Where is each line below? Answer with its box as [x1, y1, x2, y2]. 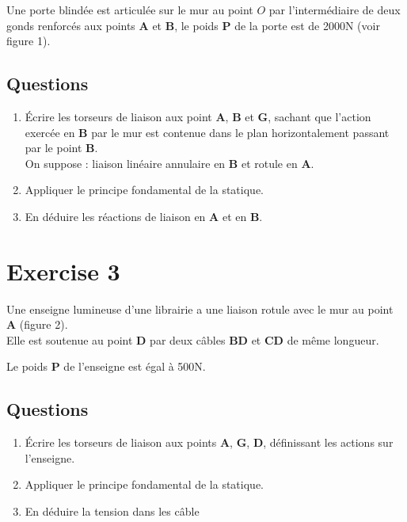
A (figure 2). [6, 316, 68, 333]
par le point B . [25, 139, 98, 156]
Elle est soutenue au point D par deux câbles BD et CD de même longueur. [6, 331, 379, 348]
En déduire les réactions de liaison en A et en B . [25, 208, 263, 224]
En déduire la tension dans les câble [25, 503, 200, 520]
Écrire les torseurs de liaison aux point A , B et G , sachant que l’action [25, 108, 371, 124]
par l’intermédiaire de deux [268, 2, 401, 17]
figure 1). [6, 32, 51, 49]
